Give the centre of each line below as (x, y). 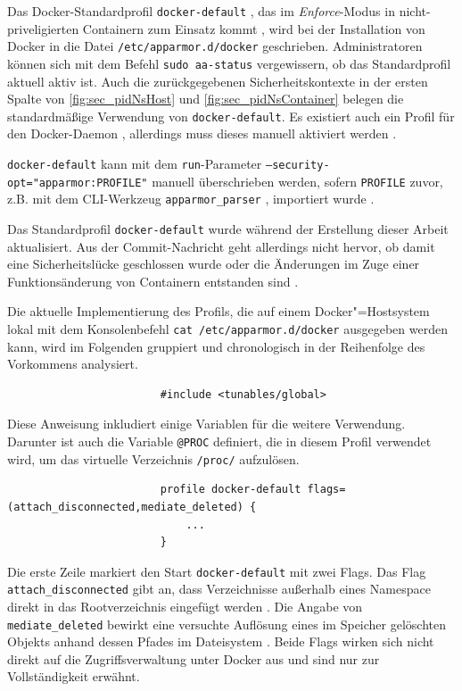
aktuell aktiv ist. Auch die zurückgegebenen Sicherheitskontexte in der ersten (218, 81)
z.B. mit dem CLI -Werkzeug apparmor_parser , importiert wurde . (191, 199)
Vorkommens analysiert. (73, 364)
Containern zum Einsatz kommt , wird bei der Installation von (254, 28)
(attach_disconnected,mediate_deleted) (125, 507)
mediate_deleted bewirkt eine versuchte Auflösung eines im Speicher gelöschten (227, 624)
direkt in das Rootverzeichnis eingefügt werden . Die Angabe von (185, 607)
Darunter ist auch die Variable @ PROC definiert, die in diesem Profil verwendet (219, 441)
